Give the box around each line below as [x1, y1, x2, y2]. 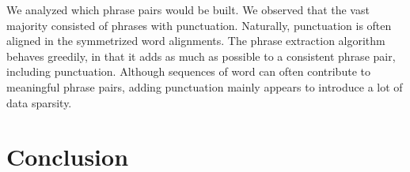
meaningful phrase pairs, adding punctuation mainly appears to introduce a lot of [6, 78, 403, 95]
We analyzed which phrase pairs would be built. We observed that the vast [6, 2, 370, 17]
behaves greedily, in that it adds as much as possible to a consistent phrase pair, [6, 47, 396, 64]
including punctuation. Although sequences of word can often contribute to [6, 63, 370, 80]
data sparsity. [6, 94, 72, 110]
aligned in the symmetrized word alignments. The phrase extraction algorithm [6, 32, 385, 49]
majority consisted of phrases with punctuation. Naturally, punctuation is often [6, 17, 392, 33]
